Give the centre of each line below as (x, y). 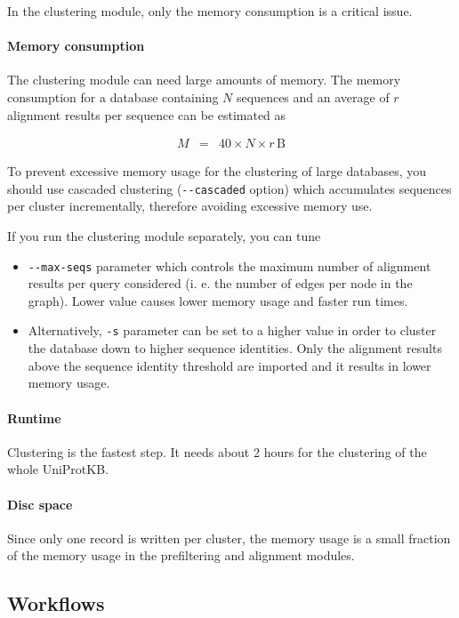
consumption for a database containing (113, 96)
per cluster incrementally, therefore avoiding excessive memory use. (190, 206)
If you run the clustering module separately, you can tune (164, 236)
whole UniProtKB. (58, 469)
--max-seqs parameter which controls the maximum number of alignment (229, 265)
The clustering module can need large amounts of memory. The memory (204, 80)
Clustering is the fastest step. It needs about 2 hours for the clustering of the (217, 451)
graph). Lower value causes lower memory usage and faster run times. (218, 300)
